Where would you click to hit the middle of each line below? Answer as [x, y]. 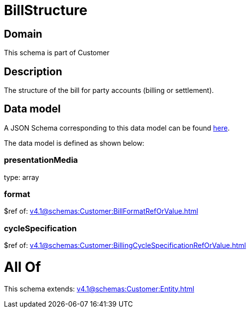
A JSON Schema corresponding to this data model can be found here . [117, 128]
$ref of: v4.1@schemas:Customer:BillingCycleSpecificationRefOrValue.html [125, 245]
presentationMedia [41, 160]
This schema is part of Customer [57, 53]
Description [33, 71]
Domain [23, 34]
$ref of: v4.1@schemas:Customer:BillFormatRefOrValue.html [101, 211]
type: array [22, 177]
